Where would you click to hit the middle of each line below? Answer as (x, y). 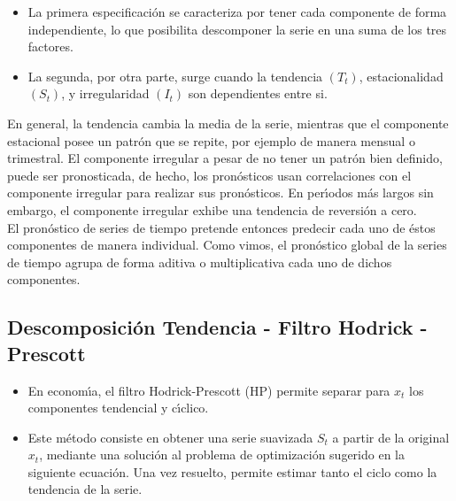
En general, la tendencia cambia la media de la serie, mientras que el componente (228, 123)
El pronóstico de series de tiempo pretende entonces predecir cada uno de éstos (221, 227)
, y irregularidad (105, 93)
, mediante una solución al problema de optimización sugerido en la (222, 455)
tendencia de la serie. (85, 489)
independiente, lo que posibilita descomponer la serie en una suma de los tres (237, 29)
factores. (50, 46)
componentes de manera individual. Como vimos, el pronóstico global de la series (227, 245)
